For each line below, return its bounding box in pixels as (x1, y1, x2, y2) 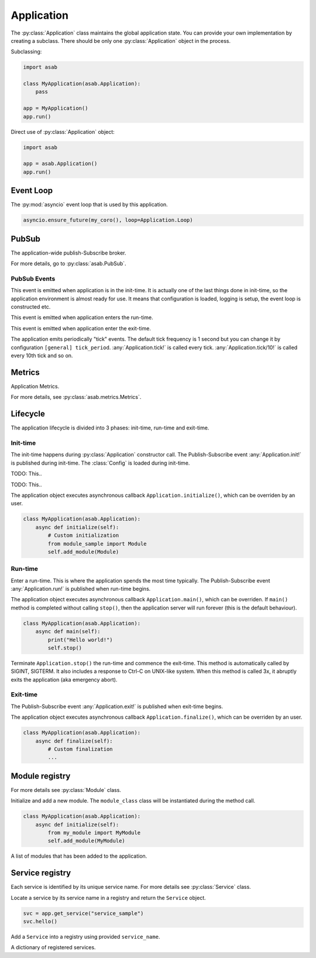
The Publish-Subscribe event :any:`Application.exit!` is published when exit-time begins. (11, 703, 224, 710)
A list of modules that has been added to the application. (11, 852, 147, 859)
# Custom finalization (47, 746, 114, 753)
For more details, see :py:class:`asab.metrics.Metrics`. (11, 394, 142, 401)
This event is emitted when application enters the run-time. (11, 314, 153, 321)
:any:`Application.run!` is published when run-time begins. (11, 585, 151, 593)
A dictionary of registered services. (11, 944, 96, 951)
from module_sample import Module (47, 540, 147, 547)
